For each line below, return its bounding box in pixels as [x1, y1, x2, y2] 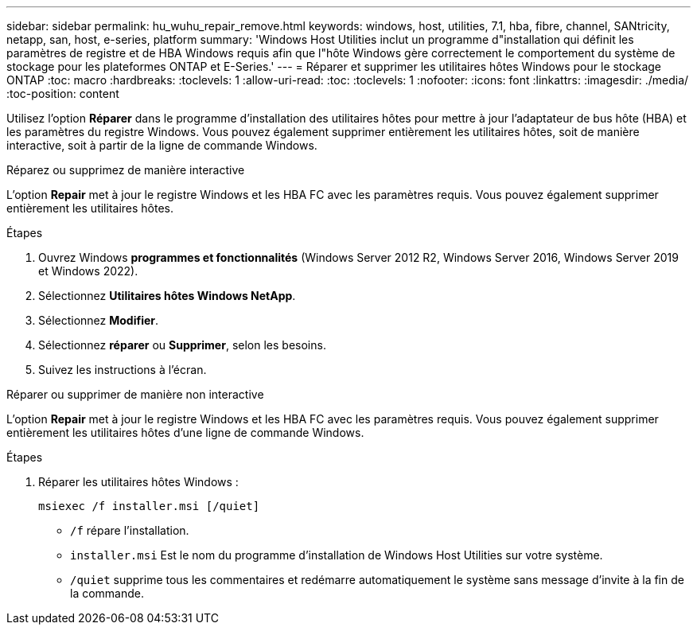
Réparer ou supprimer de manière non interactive [6, 388, 264, 401]
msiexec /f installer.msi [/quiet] [38, 500, 260, 512]
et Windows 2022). [38, 264, 138, 278]
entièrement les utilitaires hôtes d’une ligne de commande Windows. [6, 426, 364, 439]
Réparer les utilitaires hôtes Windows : [38, 475, 239, 489]
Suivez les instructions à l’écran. [38, 363, 207, 376]
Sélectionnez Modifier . [38, 314, 159, 327]
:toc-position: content [6, 87, 119, 100]
